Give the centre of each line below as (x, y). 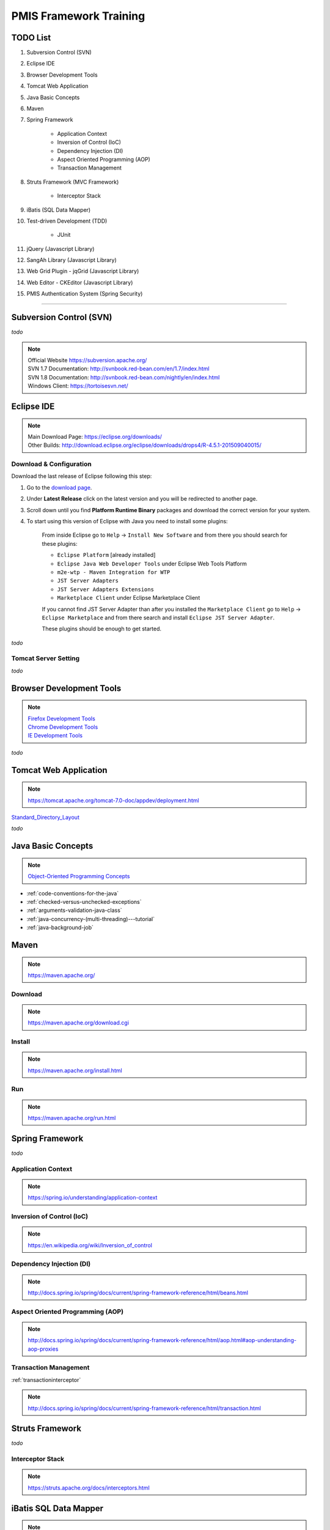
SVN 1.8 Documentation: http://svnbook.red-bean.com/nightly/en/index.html (124, 377)
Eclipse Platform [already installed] (106, 555)
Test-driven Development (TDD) (67, 221)
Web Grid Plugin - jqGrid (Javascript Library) (83, 271)
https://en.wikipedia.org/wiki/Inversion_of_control (90, 1245)
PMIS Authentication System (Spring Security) (85, 294)
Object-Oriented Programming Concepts (79, 876)
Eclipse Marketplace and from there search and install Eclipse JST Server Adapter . (158, 618)
